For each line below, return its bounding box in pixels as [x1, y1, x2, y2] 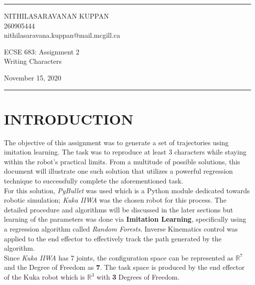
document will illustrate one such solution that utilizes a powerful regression [4, 166, 233, 176]
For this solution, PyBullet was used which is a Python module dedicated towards [4, 185, 250, 195]
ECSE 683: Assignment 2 [4, 46, 79, 56]
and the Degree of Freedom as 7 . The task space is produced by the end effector [4, 262, 245, 272]
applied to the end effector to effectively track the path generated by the [4, 233, 222, 243]
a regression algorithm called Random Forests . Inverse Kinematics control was [4, 224, 238, 234]
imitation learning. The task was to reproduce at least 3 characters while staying [4, 147, 247, 157]
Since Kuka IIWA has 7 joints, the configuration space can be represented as [4, 252, 233, 262]
